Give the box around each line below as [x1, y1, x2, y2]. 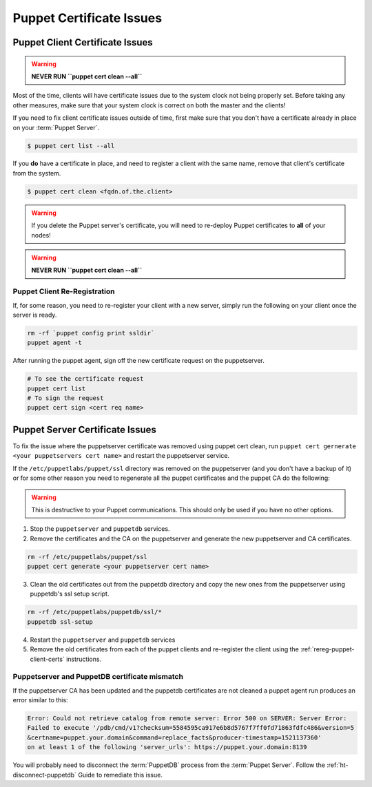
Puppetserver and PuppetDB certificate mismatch [12, 672, 184, 682]
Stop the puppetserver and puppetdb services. [30, 525, 170, 533]
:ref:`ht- [326, 761, 349, 769]
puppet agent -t [27, 339, 83, 347]
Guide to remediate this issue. [78, 770, 163, 779]
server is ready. [12, 311, 57, 319]
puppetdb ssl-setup [27, 618, 93, 626]
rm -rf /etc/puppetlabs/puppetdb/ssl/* [27, 608, 162, 616]
